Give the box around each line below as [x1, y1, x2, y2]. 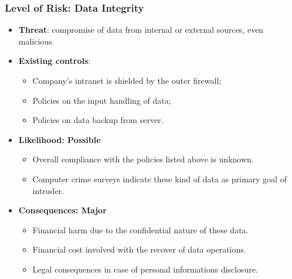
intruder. [32, 184, 64, 196]
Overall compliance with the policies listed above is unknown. [32, 153, 254, 165]
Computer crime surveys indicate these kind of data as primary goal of [32, 172, 287, 185]
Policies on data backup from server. [32, 114, 164, 126]
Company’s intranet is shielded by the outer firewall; [32, 74, 222, 86]
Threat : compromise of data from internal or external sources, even [18, 23, 264, 36]
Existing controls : [18, 55, 91, 67]
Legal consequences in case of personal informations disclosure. [32, 263, 258, 275]
